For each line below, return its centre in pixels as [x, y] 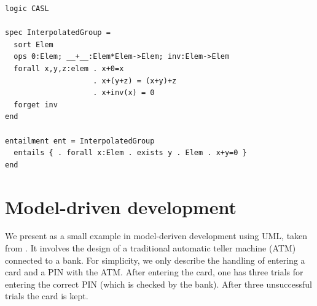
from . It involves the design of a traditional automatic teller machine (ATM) [151, 248]
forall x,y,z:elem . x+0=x [69, 68]
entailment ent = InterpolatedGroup [80, 141]
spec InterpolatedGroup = [58, 33]
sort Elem [33, 44]
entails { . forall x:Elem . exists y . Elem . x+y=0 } [130, 153]
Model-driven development [121, 206]
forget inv [36, 105]
